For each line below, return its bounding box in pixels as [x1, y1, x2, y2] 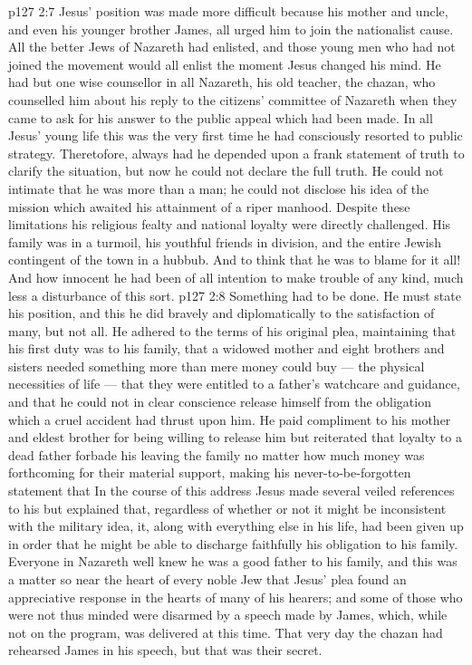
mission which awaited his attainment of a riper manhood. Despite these [8, 197, 410, 216]
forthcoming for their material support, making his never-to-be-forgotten [8, 463, 411, 482]
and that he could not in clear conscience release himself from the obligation [8, 392, 431, 411]
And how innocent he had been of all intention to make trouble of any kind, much [8, 267, 464, 286]
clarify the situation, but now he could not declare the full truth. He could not [8, 161, 444, 180]
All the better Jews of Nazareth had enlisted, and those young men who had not [8, 37, 456, 56]
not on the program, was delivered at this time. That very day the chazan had [8, 622, 443, 641]
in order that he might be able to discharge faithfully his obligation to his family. [8, 534, 458, 553]
